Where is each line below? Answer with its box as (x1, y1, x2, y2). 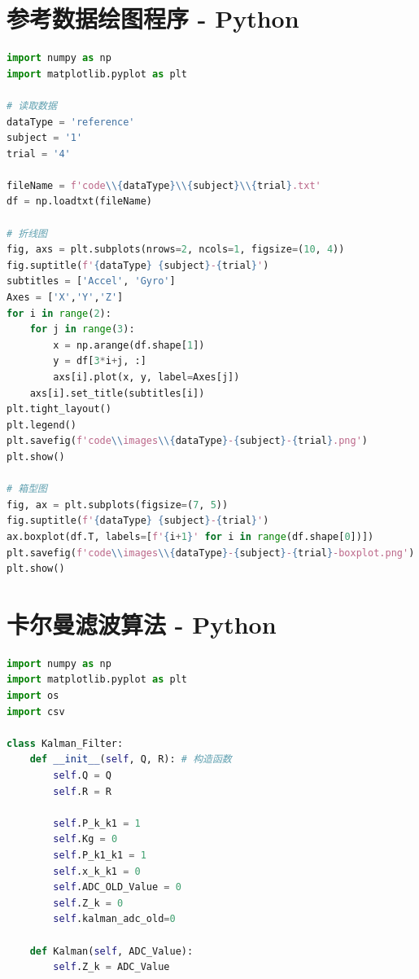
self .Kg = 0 (53, 833, 118, 845)
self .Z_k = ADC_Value (53, 961, 170, 973)
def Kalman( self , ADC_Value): (29, 945, 194, 957)
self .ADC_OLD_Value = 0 (53, 881, 181, 893)
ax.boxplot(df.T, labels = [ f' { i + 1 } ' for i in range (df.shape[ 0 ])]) (7, 530, 374, 542)
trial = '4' (7, 147, 71, 160)
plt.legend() (7, 419, 76, 431)
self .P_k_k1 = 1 (53, 817, 141, 829)
